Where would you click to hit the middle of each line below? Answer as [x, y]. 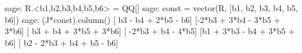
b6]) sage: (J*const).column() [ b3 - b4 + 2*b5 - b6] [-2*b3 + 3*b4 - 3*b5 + [142, 19]
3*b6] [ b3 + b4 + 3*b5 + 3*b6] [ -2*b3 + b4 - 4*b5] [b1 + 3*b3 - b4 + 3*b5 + [150, 31]
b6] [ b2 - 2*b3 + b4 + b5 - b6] [62, 42]
